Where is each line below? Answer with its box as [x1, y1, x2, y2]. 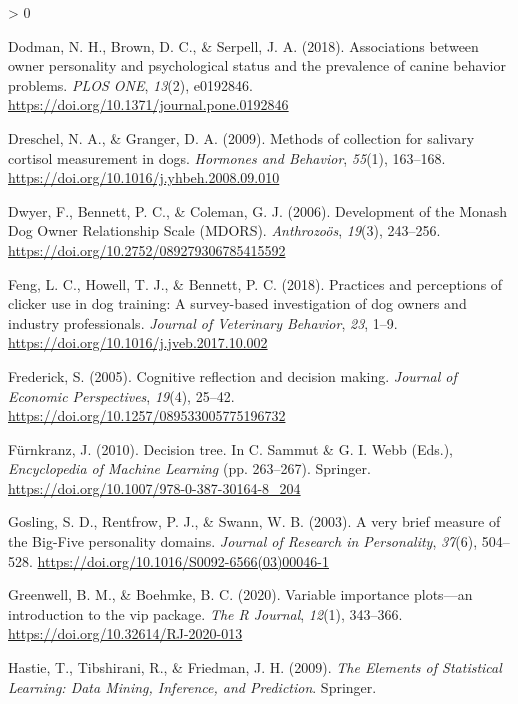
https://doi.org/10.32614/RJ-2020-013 [8, 623, 243, 644]
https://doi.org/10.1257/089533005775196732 [8, 405, 286, 426]
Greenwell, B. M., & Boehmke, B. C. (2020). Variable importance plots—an [8, 584, 473, 605]
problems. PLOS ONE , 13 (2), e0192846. [8, 74, 253, 95]
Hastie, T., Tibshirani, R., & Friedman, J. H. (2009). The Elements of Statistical [8, 657, 502, 678]
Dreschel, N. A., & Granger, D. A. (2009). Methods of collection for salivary [8, 127, 475, 148]
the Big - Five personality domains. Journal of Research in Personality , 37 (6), [8, 531, 478, 552]
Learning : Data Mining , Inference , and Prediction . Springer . [8, 676, 377, 697]
